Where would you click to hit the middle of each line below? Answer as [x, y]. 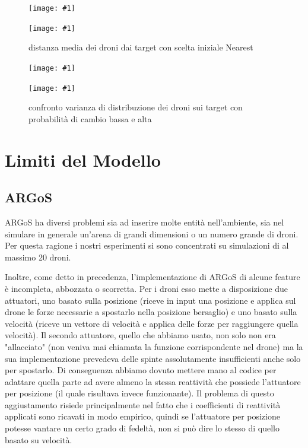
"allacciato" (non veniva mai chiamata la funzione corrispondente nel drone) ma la [154, 346]
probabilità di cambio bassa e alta [90, 118]
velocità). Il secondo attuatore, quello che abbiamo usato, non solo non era [140, 335]
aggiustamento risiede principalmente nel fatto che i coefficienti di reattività [143, 404]
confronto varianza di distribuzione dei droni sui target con [136, 107]
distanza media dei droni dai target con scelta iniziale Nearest [141, 47]
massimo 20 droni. [38, 257]
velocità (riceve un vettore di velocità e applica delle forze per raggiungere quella [152, 323]
